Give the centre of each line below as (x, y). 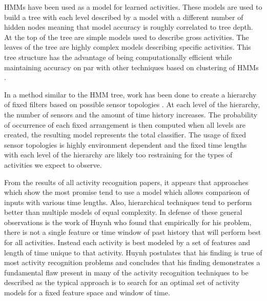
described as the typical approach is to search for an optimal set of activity (122, 282)
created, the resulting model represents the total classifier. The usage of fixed (125, 135)
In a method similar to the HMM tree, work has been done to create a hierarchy (130, 94)
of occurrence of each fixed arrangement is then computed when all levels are (125, 124)
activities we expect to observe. (53, 164)
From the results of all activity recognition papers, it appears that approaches (126, 182)
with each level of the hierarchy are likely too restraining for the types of (118, 155)
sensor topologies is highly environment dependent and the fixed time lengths (126, 144)
